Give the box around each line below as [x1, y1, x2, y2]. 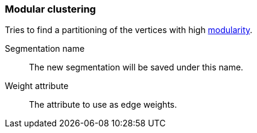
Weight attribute [5, 81, 69, 91]
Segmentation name [5, 43, 85, 54]
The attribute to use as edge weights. [29, 99, 177, 110]
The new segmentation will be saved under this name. [29, 62, 244, 73]
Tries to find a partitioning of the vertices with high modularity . [5, 25, 253, 36]
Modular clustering [5, 3, 96, 15]
